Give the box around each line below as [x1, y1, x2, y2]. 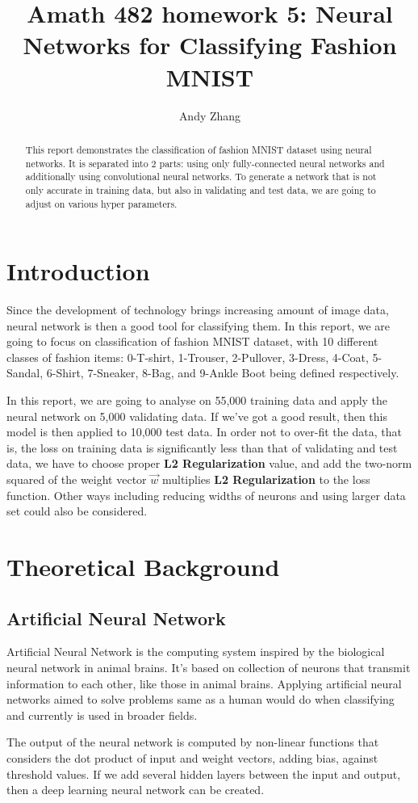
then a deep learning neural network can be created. [6, 781, 265, 798]
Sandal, [6, 364, 44, 381]
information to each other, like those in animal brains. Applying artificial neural [6, 675, 402, 692]
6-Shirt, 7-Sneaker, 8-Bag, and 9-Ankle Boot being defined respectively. [46, 364, 399, 381]
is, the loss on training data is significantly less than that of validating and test [6, 439, 398, 456]
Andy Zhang [178, 107, 241, 124]
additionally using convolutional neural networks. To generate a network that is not [25, 170, 377, 183]
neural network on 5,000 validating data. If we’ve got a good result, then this [6, 407, 388, 424]
